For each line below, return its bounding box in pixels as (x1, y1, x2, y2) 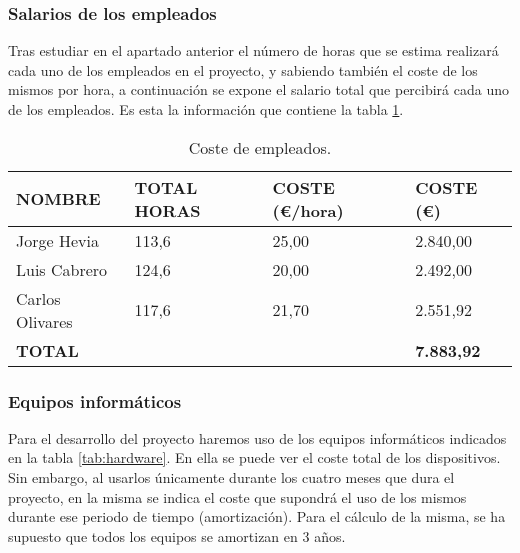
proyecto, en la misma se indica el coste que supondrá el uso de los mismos (8, 486, 467, 507)
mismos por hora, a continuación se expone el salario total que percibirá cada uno (8, 79, 510, 100)
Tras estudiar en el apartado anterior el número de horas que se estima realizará (8, 40, 499, 61)
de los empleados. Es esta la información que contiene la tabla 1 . (8, 99, 404, 119)
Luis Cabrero (16, 257, 108, 281)
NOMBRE (16, 187, 101, 211)
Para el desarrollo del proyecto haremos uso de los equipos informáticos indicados (8, 427, 507, 448)
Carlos (16, 286, 61, 310)
